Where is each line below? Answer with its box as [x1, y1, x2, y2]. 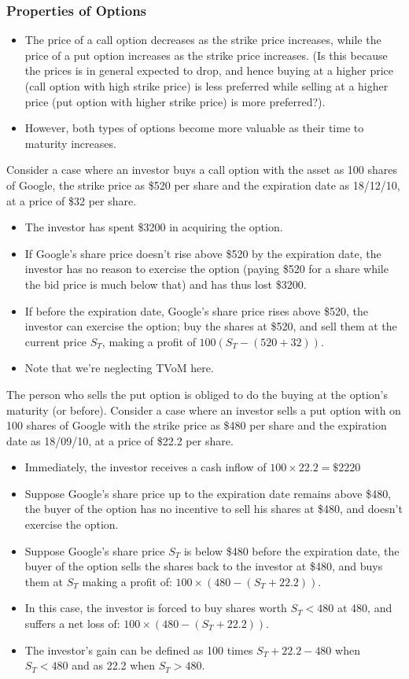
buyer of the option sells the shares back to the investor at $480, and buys [24, 558, 383, 574]
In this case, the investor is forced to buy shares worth [24, 600, 287, 616]
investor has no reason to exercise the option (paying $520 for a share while [24, 260, 389, 277]
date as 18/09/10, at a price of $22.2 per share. [6, 432, 234, 448]
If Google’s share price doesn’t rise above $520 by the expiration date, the [24, 245, 381, 261]
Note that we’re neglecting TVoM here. [24, 360, 214, 376]
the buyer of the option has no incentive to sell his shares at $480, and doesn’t [24, 500, 403, 517]
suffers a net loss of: [24, 615, 120, 632]
